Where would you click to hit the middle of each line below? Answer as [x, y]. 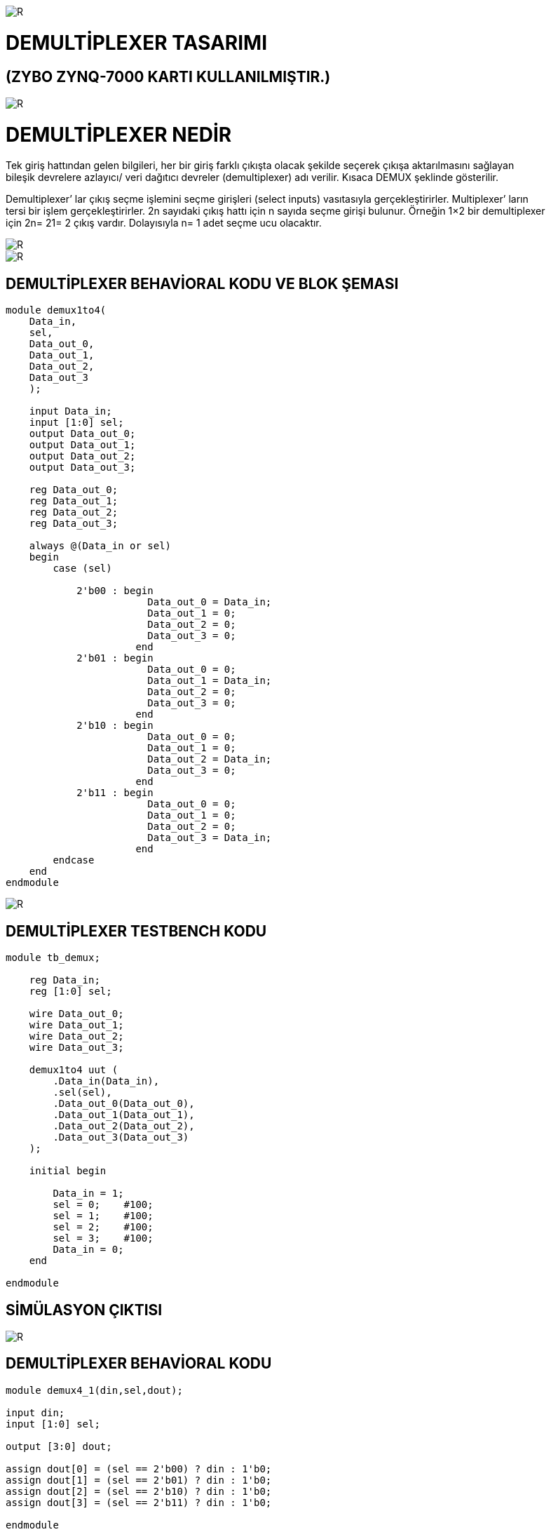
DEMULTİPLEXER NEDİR [119, 134]
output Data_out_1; [82, 445]
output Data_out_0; [82, 434]
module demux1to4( [56, 310]
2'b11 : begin [115, 793]
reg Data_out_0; [74, 490]
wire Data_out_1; [76, 1025]
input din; [35, 1412]
